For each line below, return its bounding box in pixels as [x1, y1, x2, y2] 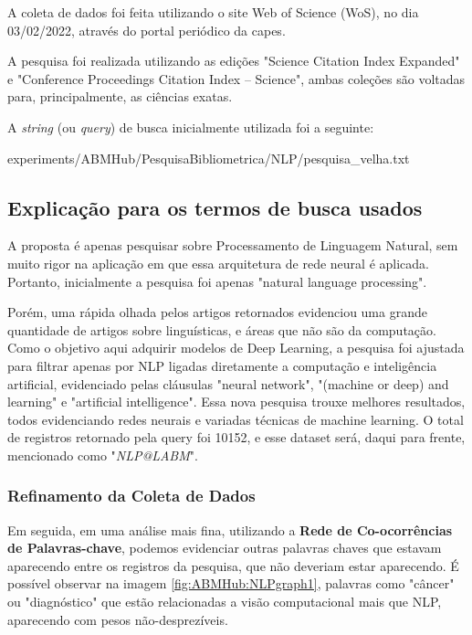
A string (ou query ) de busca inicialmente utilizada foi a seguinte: [7, 117, 374, 136]
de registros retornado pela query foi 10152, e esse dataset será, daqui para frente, [7, 428, 466, 447]
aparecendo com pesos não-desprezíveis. [7, 609, 228, 629]
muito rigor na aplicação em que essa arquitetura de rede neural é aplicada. [7, 253, 429, 272]
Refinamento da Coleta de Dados [7, 484, 256, 507]
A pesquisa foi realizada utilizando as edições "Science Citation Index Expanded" [7, 51, 460, 70]
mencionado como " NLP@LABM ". [7, 445, 198, 464]
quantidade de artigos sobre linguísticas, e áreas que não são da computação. [7, 320, 436, 339]
